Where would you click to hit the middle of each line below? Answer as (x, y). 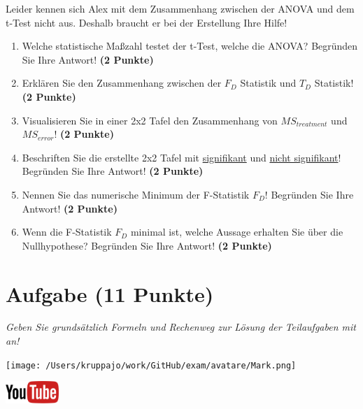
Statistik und (268, 83)
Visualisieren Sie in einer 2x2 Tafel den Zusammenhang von (150, 120)
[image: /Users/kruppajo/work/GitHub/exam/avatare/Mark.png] (151, 365)
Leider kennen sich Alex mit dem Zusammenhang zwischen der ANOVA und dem (180, 8)
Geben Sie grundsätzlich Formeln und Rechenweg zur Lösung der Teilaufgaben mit (181, 327)
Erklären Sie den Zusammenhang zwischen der (122, 83)
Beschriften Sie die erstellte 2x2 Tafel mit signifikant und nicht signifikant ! (181, 157)
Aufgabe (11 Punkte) (110, 293)
